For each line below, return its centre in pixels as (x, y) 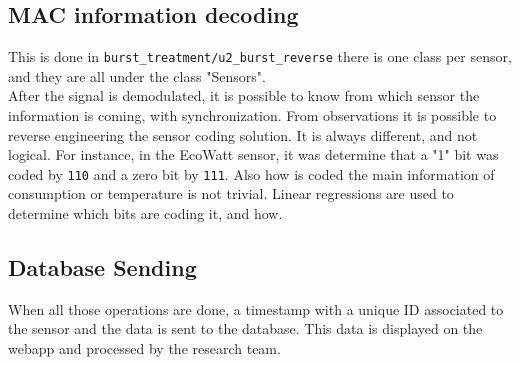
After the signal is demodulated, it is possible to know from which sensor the (244, 95)
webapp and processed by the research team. (144, 348)
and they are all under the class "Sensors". (137, 75)
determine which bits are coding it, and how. (145, 213)
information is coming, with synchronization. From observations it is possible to (252, 115)
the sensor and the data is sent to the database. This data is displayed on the (245, 328)
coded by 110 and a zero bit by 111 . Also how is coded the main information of (251, 173)
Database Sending (102, 267)
